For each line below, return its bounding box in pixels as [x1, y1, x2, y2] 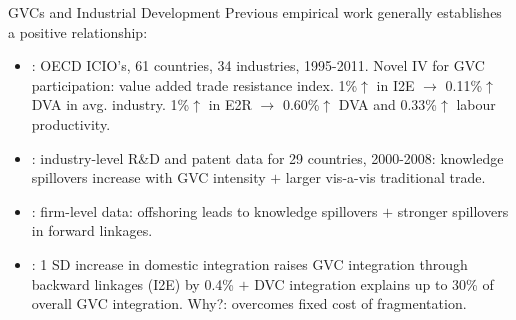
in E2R [208, 94, 252, 115]
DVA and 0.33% [338, 94, 438, 115]
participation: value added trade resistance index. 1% [31, 74, 358, 95]
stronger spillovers [397, 200, 509, 221]
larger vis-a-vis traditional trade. [285, 167, 486, 188]
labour [456, 94, 496, 115]
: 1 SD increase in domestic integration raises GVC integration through [31, 253, 468, 274]
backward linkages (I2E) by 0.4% [31, 273, 234, 294]
